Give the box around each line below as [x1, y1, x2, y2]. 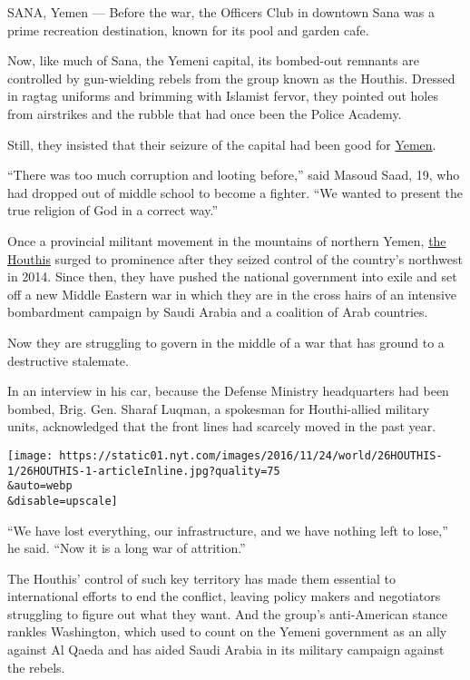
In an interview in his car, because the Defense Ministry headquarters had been [7, 381, 449, 400]
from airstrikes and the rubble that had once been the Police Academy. [7, 103, 402, 123]
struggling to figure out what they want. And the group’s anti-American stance [7, 604, 447, 623]
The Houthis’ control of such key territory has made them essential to [7, 568, 396, 587]
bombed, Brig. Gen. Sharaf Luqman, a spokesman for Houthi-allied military [7, 399, 430, 418]
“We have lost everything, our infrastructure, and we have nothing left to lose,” [7, 520, 448, 539]
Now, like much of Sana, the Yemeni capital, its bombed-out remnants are [7, 51, 420, 70]
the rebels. [7, 657, 65, 676]
